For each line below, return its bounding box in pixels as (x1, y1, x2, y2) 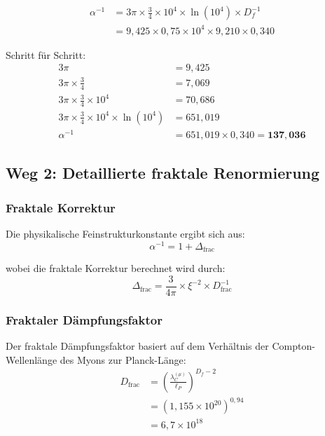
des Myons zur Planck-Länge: (60, 352, 186, 367)
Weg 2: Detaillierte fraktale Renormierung (6, 162, 320, 184)
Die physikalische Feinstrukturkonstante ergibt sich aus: (6, 226, 245, 241)
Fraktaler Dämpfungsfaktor (6, 311, 162, 328)
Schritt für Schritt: (6, 47, 86, 62)
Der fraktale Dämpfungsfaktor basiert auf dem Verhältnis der (6, 339, 269, 353)
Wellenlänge (6, 352, 57, 367)
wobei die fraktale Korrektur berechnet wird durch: (6, 261, 226, 275)
